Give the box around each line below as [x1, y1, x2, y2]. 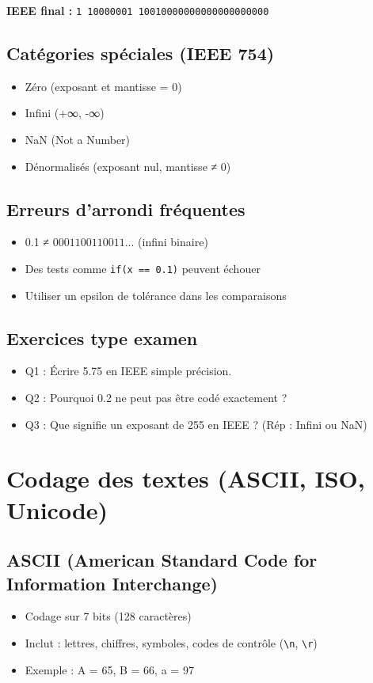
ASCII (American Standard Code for [6, 548, 318, 572]
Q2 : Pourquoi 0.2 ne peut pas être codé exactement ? [25, 389, 287, 406]
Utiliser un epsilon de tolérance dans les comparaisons [25, 286, 287, 303]
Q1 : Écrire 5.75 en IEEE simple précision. [25, 362, 232, 379]
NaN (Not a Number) [25, 131, 131, 148]
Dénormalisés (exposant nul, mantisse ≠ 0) [25, 157, 231, 174]
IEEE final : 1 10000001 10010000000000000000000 [6, 2, 269, 18]
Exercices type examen [6, 325, 198, 350]
